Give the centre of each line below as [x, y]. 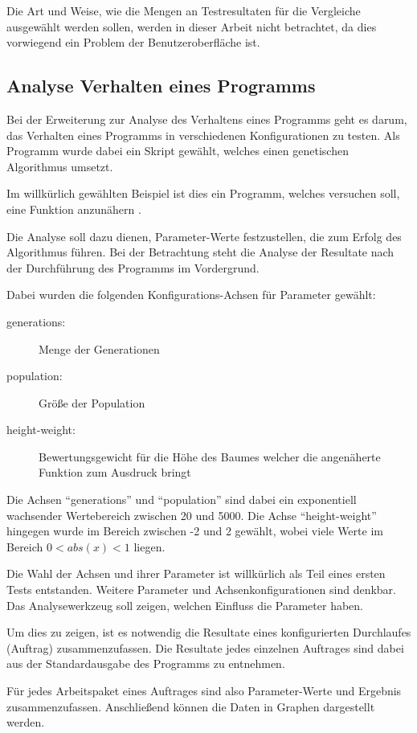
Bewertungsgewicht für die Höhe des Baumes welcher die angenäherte [210, 456]
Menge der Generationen [99, 348]
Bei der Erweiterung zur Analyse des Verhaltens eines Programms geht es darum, [207, 119]
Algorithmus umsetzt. [60, 166]
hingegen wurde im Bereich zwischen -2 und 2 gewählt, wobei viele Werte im [195, 531]
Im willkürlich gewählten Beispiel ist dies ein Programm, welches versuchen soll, [203, 193]
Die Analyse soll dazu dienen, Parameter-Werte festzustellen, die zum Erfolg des [204, 236]
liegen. [149, 546]
